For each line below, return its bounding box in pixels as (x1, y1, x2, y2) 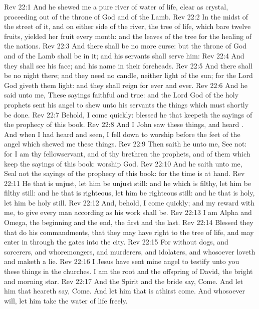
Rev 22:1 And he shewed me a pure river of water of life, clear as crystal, (4, 1, 228, 11)
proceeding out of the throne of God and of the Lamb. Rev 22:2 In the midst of (4, 11, 248, 21)
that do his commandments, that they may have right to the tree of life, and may (4, 226, 254, 237)
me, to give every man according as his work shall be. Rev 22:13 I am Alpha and (4, 207, 252, 217)
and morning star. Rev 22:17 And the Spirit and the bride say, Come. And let (4, 275, 243, 286)
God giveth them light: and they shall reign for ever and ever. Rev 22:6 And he (4, 79, 247, 90)
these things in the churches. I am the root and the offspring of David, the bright (4, 266, 253, 276)
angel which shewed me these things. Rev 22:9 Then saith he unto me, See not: (4, 138, 247, 149)
